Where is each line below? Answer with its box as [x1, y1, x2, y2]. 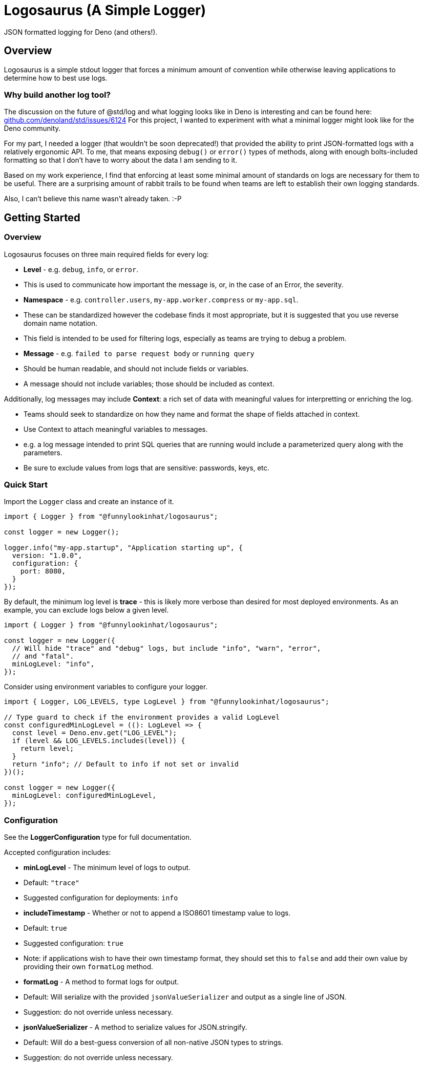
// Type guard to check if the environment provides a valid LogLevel [4, 713, 280, 722]
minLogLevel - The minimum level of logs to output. [23, 863, 190, 872]
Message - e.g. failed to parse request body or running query [23, 349, 254, 358]
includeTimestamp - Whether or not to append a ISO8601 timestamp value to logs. [23, 909, 291, 917]
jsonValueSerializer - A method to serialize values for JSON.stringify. [23, 1023, 247, 1032]
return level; [20, 745, 74, 753]
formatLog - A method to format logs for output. [23, 978, 179, 986]
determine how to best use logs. [4, 73, 107, 82]
